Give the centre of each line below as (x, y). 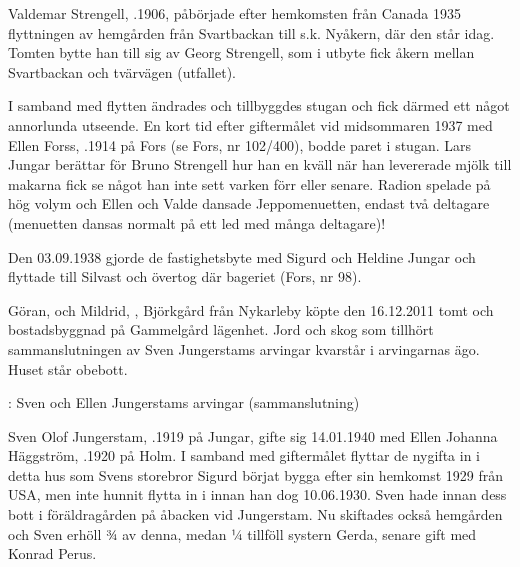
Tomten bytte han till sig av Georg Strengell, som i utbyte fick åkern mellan (241, 52)
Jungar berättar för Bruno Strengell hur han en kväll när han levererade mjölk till (260, 164)
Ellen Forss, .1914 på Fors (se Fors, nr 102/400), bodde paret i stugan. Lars (239, 144)
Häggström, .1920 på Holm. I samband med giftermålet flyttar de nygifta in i (244, 455)
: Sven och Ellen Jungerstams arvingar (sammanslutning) (184, 402)
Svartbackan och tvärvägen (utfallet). (122, 71)
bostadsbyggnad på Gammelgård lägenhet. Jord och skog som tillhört (221, 329)
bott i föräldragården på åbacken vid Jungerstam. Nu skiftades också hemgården (255, 514)
